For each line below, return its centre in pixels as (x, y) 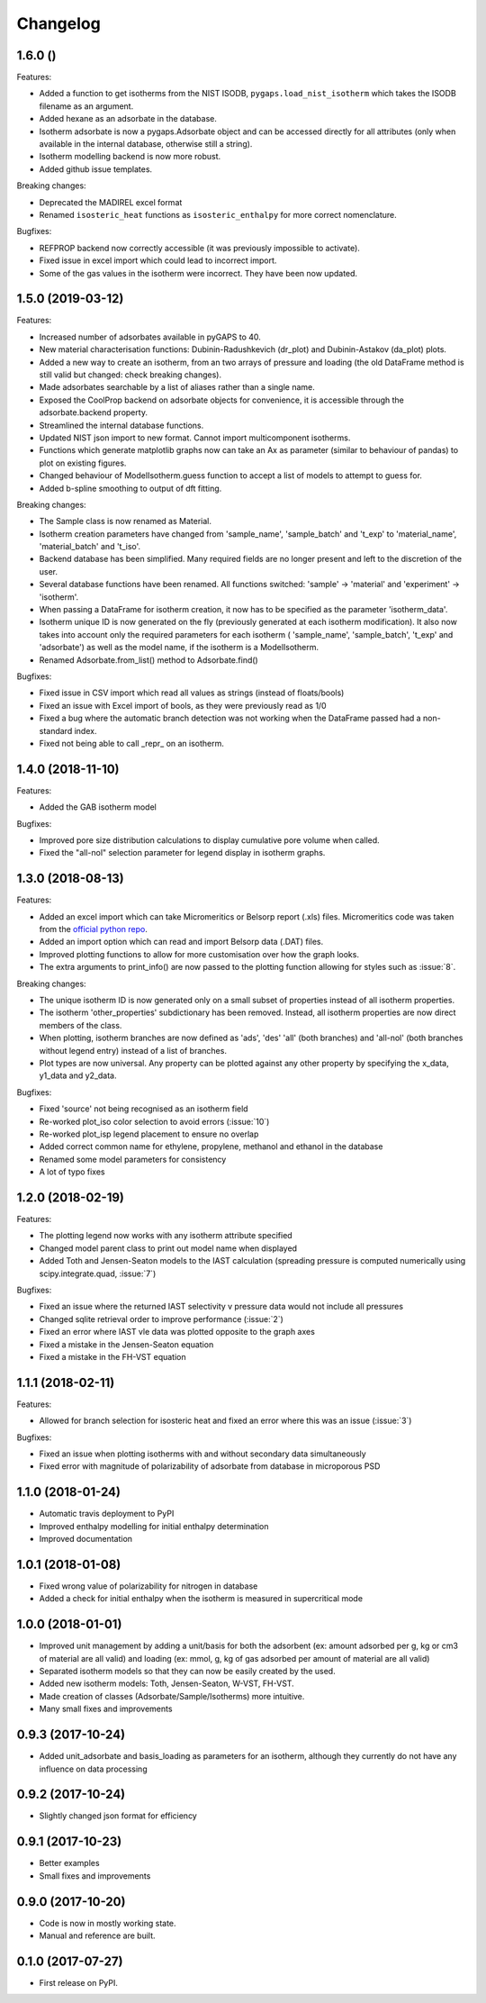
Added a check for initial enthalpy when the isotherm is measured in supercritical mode (201, 1599)
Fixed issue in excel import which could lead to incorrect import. (158, 260)
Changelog (58, 23)
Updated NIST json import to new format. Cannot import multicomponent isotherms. (195, 438)
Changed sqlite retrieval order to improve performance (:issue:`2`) (161, 1319)
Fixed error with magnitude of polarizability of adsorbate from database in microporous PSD (210, 1466)
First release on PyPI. (79, 1982)
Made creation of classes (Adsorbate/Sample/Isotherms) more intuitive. (172, 1696)
